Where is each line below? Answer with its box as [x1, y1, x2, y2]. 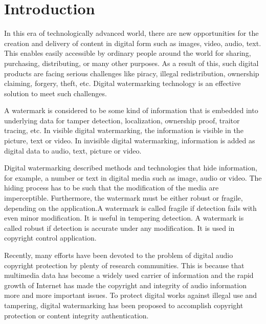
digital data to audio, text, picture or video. [4, 145, 142, 156]
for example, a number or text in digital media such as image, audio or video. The [4, 172, 262, 183]
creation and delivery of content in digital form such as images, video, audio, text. [4, 37, 261, 48]
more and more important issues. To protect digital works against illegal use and [4, 290, 257, 300]
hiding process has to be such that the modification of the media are [4, 182, 219, 193]
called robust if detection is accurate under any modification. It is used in [4, 222, 235, 233]
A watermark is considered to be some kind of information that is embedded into [4, 105, 258, 116]
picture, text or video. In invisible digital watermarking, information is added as [4, 135, 255, 146]
